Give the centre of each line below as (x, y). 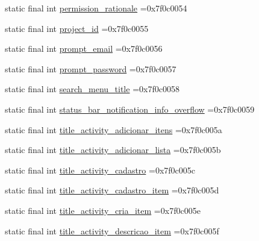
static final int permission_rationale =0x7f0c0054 (96, 8)
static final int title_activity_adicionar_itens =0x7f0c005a (114, 129)
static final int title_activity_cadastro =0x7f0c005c (100, 170)
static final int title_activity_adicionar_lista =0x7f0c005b (113, 150)
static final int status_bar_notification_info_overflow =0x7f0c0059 (130, 109)
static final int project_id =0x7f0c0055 (77, 28)
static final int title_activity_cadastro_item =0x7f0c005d (112, 190)
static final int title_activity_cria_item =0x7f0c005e (103, 210)
